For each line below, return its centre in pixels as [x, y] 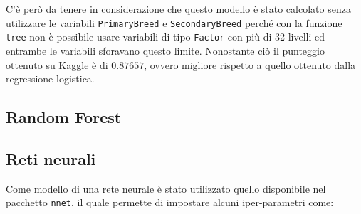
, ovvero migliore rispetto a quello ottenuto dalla [250, 64]
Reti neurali [51, 158]
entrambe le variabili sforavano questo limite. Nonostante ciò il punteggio [165, 50]
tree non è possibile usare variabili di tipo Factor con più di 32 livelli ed [165, 37]
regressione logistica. [50, 79]
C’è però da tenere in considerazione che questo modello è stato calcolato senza [178, 9]
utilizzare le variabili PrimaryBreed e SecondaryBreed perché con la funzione [174, 22]
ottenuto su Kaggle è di [57, 64]
